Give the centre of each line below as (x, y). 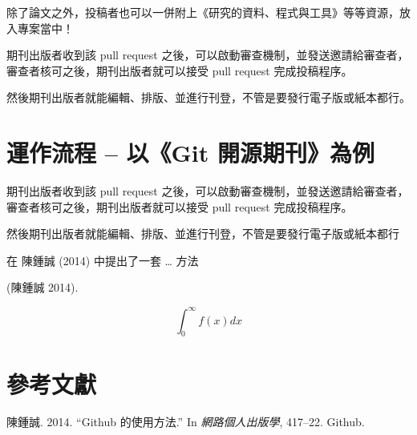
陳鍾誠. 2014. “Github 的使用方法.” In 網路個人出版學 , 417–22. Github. (186, 422)
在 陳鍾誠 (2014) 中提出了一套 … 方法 (103, 260)
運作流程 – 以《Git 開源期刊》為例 (191, 153)
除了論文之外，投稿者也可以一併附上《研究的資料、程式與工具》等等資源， (203, 12)
